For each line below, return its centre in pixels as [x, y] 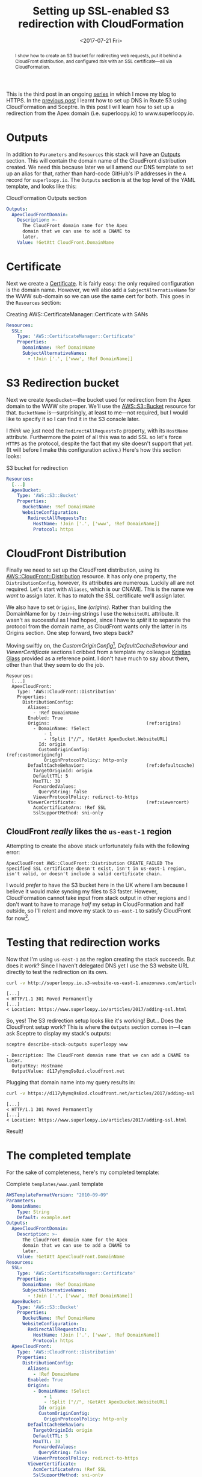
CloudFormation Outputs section [47, 198]
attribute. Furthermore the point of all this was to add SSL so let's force [94, 437]
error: [13, 852]
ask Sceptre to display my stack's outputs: [59, 1034]
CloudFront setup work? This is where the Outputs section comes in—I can [99, 1027]
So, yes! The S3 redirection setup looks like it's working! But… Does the [95, 1021]
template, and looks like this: [41, 186]
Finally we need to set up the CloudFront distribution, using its [83, 570]
